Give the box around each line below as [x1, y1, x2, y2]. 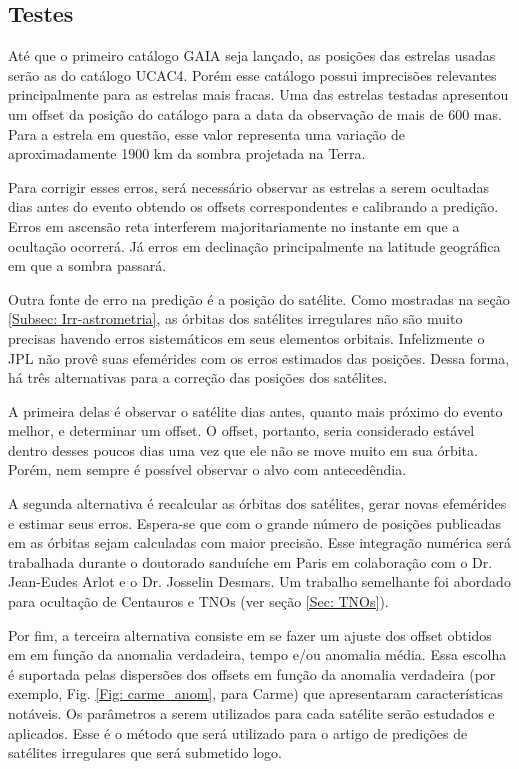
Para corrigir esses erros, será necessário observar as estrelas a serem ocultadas [8, 176, 490, 197]
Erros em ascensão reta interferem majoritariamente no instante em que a [8, 215, 460, 236]
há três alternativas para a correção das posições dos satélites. [8, 367, 388, 388]
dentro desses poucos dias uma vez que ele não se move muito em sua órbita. [8, 439, 478, 460]
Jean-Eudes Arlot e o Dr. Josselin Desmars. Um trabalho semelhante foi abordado [8, 571, 511, 592]
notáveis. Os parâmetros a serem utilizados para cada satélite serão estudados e [8, 703, 495, 724]
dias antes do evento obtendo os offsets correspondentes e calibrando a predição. [8, 196, 499, 217]
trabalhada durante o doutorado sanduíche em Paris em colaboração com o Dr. [8, 551, 493, 572]
